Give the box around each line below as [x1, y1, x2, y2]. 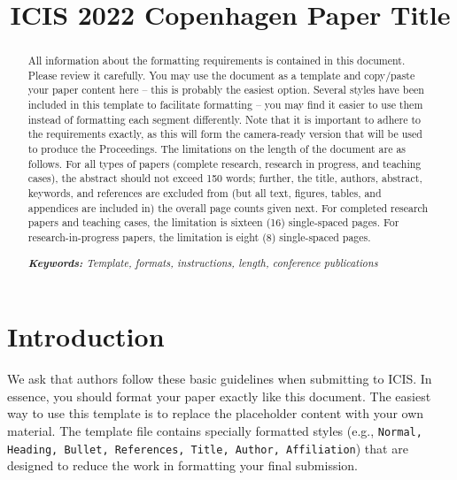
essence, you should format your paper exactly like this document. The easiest [7, 386, 431, 405]
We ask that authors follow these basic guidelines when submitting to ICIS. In [7, 370, 432, 388]
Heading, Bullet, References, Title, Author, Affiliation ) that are [7, 438, 408, 457]
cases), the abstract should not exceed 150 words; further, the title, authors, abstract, [27, 171, 422, 186]
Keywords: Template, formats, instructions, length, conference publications [27, 254, 378, 270]
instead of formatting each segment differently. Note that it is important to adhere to [27, 111, 422, 126]
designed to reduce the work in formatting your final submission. [7, 456, 358, 475]
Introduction [7, 318, 165, 354]
